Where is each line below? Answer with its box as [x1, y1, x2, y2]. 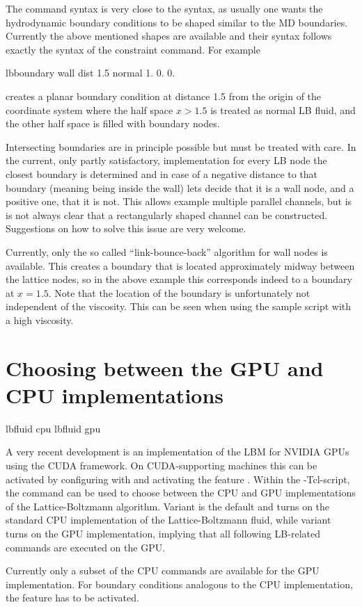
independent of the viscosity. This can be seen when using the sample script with [6, 299, 352, 314]
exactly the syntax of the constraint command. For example [6, 42, 260, 56]
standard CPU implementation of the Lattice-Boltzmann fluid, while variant [6, 512, 331, 527]
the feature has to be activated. [6, 590, 139, 605]
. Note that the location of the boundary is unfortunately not [48, 285, 310, 300]
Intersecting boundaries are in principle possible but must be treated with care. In [6, 139, 356, 154]
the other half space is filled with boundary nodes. [6, 116, 220, 131]
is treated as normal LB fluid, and [210, 102, 356, 117]
